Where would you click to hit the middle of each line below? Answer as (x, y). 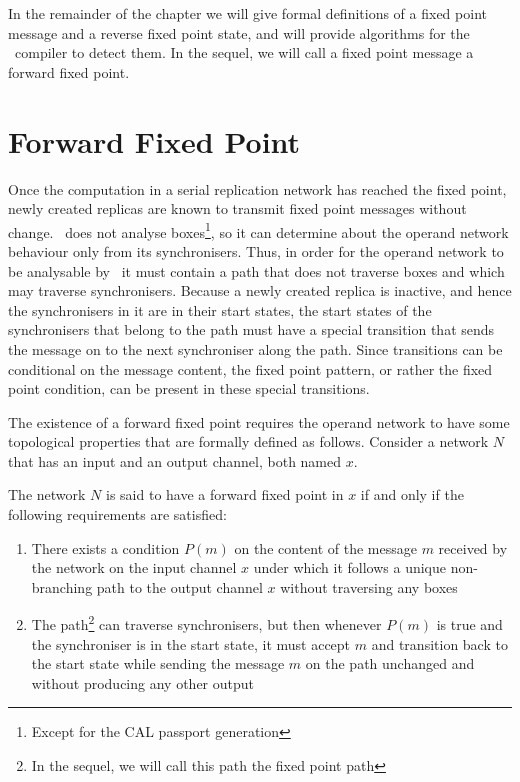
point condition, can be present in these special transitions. (189, 388)
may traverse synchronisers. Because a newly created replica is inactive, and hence (260, 290)
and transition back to (439, 643)
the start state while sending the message (158, 663)
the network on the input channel (134, 567)
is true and (469, 624)
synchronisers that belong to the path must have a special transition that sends (251, 329)
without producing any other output (142, 682)
